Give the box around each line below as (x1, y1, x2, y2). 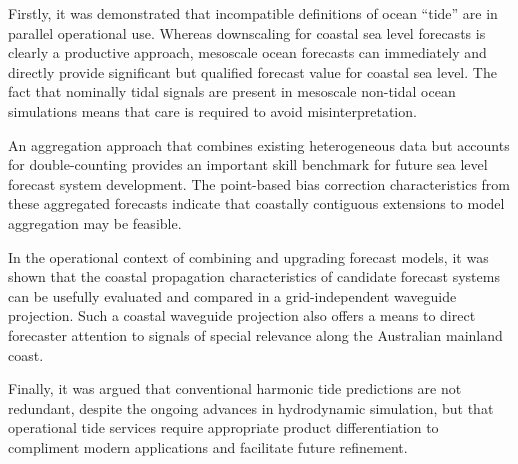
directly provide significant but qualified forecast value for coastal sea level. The (8, 61, 497, 82)
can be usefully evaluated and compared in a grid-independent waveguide (8, 285, 457, 306)
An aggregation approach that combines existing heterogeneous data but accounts (8, 134, 510, 155)
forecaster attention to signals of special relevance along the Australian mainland (8, 324, 503, 345)
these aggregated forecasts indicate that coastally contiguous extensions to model (8, 193, 505, 214)
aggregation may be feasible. (8, 212, 182, 233)
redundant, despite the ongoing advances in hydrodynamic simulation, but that (8, 397, 494, 418)
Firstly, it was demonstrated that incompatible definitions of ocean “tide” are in (8, 3, 498, 23)
